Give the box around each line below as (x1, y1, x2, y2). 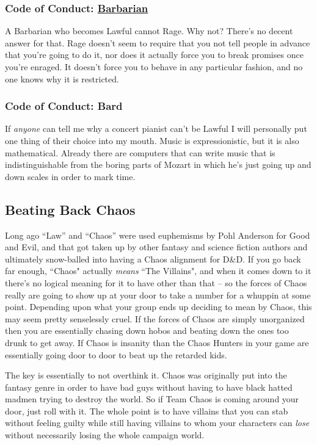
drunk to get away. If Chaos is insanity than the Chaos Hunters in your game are (5, 336, 309, 349)
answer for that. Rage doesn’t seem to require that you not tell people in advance (5, 36, 310, 49)
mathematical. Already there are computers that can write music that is (5, 146, 275, 159)
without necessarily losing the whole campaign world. (5, 429, 205, 441)
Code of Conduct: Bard (5, 98, 123, 114)
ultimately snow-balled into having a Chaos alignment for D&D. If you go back (5, 252, 301, 265)
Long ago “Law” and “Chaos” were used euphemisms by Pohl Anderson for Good (5, 228, 310, 241)
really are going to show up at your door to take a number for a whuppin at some (5, 288, 311, 301)
